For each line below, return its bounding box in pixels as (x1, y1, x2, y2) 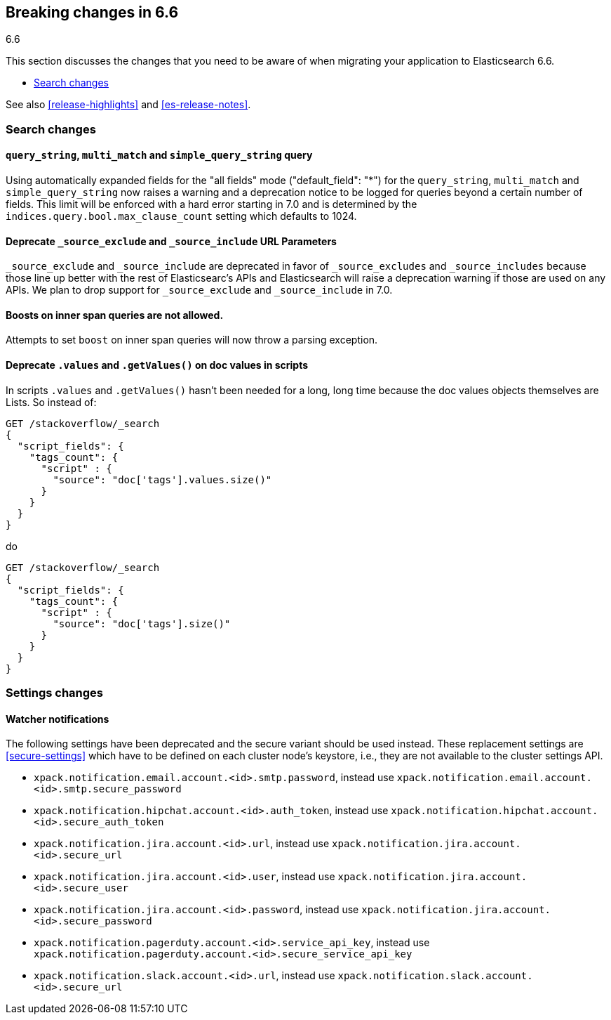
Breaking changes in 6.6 (6, 4, 179, 21)
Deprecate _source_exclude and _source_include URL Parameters (6, 235, 337, 247)
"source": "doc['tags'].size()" (53, 617, 231, 629)
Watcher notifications (6, 712, 109, 725)
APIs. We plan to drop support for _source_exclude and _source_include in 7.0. (6, 284, 393, 296)
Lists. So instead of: (6, 395, 97, 408)
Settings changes (6, 686, 103, 700)
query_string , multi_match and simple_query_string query (6, 149, 313, 162)
